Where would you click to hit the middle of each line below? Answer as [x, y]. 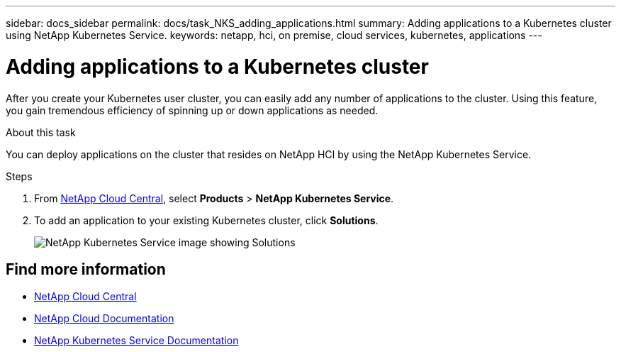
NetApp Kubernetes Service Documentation [136, 341]
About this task [41, 132]
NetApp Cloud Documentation [104, 319]
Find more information [86, 269]
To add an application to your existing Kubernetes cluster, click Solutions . [206, 220]
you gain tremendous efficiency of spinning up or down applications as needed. [192, 110]
